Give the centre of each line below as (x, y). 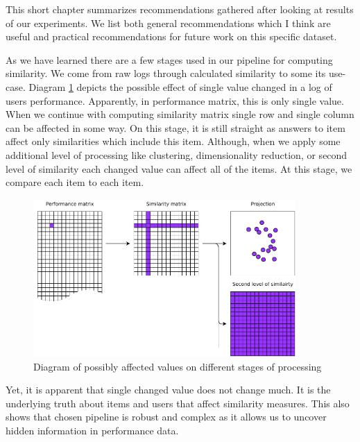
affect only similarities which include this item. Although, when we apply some (173, 141)
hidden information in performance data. (92, 431)
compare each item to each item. (75, 182)
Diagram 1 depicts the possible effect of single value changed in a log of (180, 86)
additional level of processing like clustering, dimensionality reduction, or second (177, 154)
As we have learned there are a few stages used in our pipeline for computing (169, 59)
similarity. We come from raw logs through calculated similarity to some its (166, 73)
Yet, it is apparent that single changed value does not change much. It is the (168, 390)
